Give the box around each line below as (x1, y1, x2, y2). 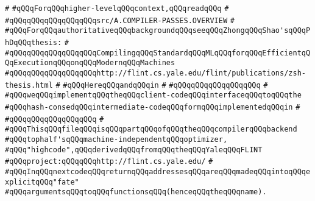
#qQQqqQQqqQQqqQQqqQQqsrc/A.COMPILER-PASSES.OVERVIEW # (5, 16, 235, 25)
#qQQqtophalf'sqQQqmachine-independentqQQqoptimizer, (5, 135, 228, 144)
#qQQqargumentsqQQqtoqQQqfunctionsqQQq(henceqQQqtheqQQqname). (5, 188, 267, 197)
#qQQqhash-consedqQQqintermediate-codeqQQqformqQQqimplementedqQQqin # (5, 102, 300, 111)
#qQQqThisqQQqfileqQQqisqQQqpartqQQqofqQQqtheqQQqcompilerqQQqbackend (5, 125, 297, 134)
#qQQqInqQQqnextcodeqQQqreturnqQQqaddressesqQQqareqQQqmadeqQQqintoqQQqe (5, 167, 311, 176)
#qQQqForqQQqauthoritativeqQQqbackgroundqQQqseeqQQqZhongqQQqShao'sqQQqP (5, 26, 311, 35)
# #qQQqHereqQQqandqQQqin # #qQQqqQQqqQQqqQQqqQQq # (55, 80, 268, 90)
